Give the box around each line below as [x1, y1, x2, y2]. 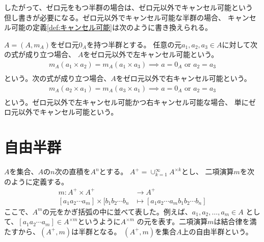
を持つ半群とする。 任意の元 [86, 39, 182, 49]
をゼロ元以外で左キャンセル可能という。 [83, 49, 219, 60]
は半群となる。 [71, 226, 121, 236]
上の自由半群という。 [181, 226, 253, 236]
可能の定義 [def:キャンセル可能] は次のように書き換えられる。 [11, 22, 212, 33]
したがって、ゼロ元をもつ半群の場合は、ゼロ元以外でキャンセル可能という [4, 2, 253, 12]
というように [77, 216, 121, 227]
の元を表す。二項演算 [137, 216, 208, 227]
